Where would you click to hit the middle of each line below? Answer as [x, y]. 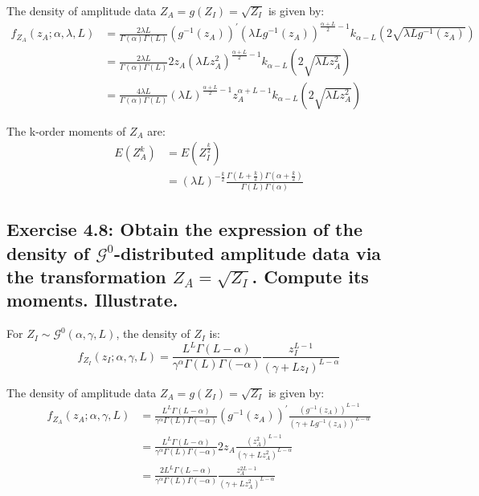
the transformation [86, 276]
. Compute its [310, 276]
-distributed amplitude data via [248, 252]
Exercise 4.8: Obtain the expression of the [184, 229]
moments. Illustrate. [92, 300]
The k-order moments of [66, 130]
